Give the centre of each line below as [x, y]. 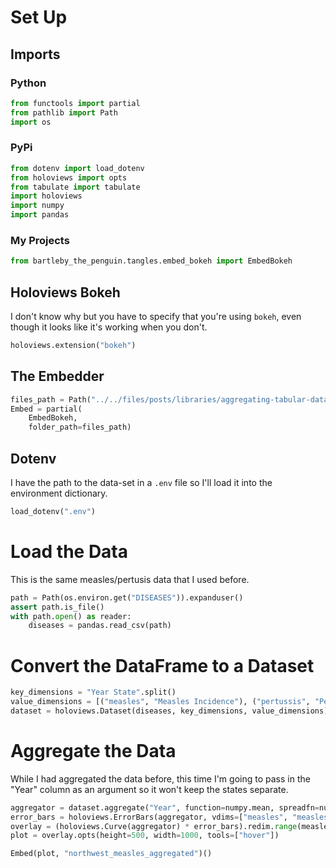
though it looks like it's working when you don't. [109, 327]
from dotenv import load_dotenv [77, 168]
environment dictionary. [59, 493]
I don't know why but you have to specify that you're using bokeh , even [156, 317]
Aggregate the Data [93, 751]
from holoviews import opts [69, 177]
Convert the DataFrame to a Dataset [162, 665]
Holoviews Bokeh [65, 292]
